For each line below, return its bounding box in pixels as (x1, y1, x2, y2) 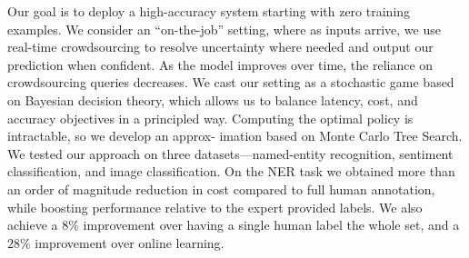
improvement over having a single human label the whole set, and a (83, 215, 460, 234)
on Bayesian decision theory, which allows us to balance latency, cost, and (7, 90, 418, 109)
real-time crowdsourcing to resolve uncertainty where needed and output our (7, 37, 434, 56)
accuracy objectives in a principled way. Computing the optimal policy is (7, 108, 414, 127)
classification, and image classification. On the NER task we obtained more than (7, 162, 455, 181)
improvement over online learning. (35, 233, 225, 252)
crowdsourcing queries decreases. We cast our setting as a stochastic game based (7, 73, 454, 92)
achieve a (7, 215, 58, 234)
